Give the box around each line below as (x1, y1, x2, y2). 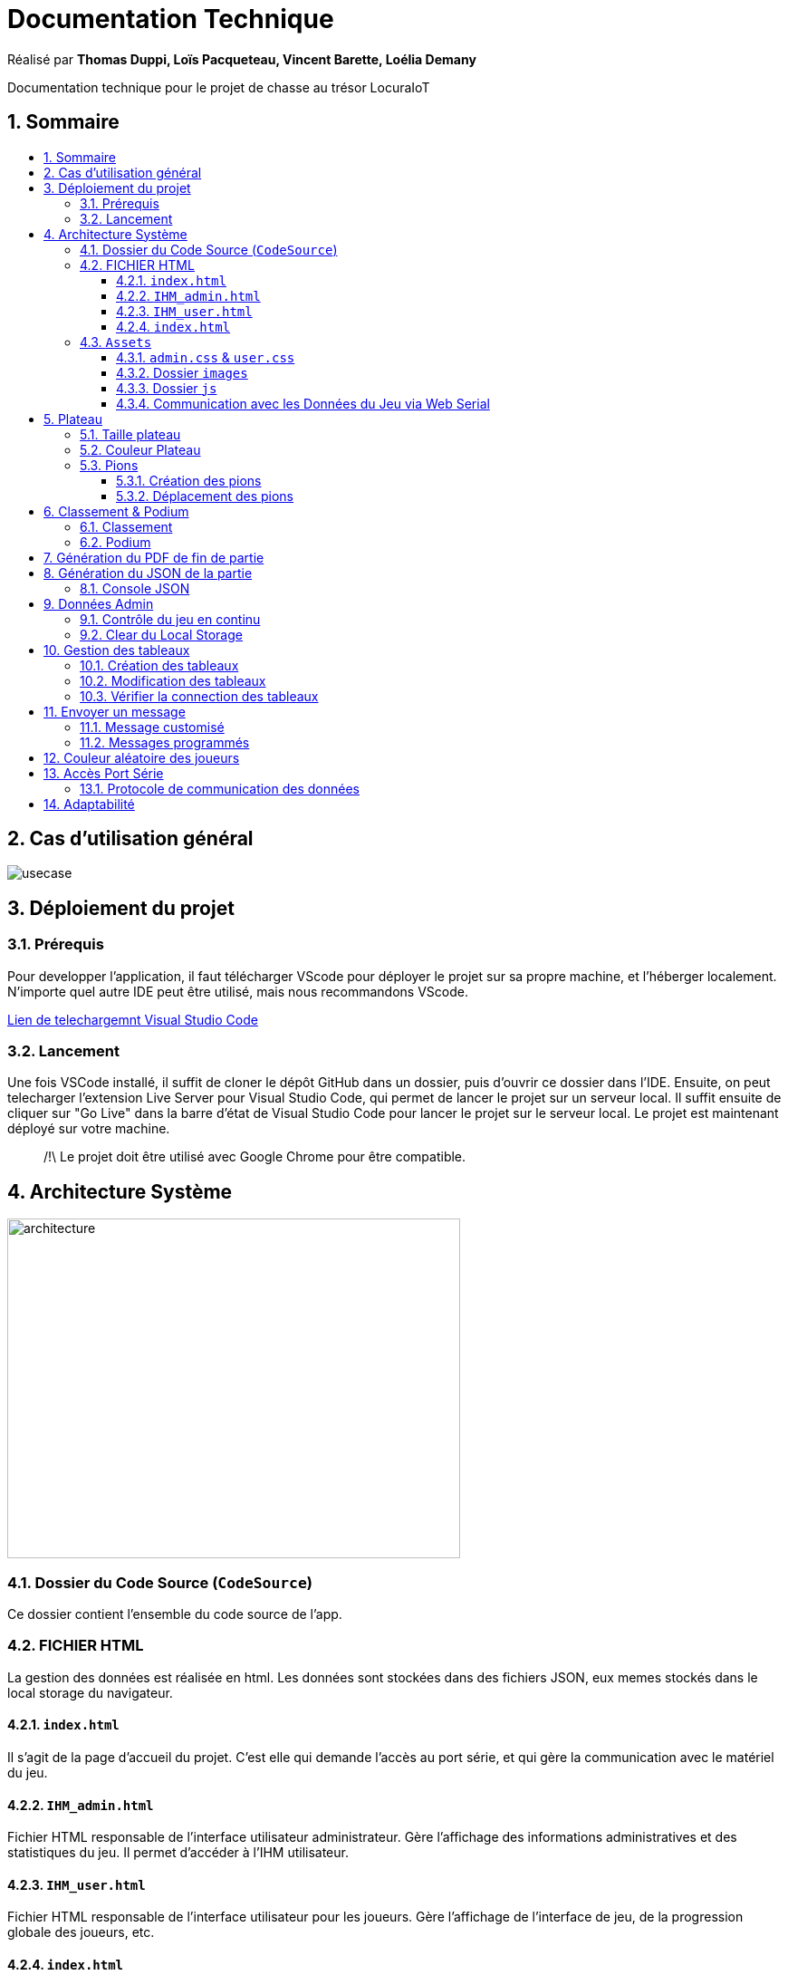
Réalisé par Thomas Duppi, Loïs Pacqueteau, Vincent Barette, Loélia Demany (7, 51, 476, 67)
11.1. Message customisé (80, 718, 225, 735)
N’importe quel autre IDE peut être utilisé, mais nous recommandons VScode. (7, 983, 468, 999)
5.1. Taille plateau (80, 426, 181, 442)
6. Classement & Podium (43, 503, 189, 519)
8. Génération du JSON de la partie (43, 564, 253, 581)
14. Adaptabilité (43, 795, 135, 812)
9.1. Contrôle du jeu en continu (80, 611, 261, 627)
